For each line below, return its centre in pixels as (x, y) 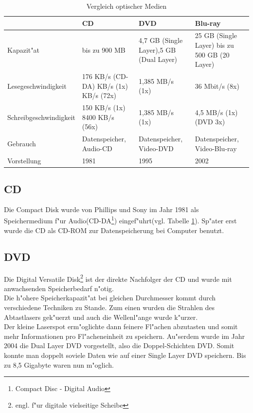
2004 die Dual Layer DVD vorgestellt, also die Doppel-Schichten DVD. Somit (119, 345)
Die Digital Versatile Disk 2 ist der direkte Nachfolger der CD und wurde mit (118, 278)
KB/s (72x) (99, 95)
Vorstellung (24, 160)
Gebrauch (22, 143)
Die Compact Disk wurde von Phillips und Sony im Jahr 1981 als (101, 209)
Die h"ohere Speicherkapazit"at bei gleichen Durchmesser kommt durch (110, 298)
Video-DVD (156, 148)
